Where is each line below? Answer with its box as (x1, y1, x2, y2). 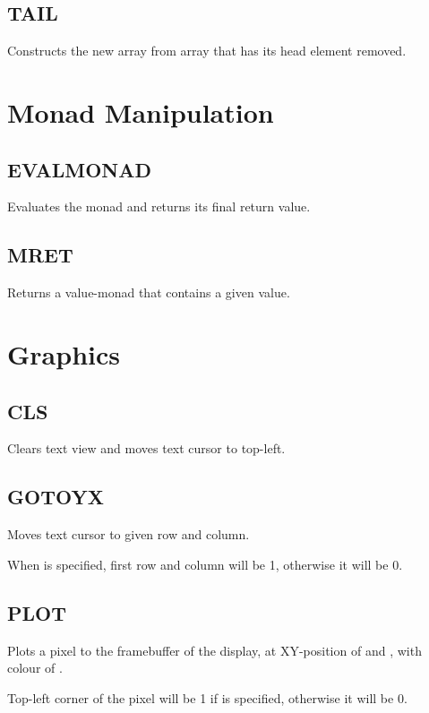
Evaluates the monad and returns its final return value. (7, 197, 311, 216)
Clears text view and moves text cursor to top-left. (7, 439, 286, 458)
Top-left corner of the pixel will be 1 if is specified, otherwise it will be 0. (7, 688, 408, 707)
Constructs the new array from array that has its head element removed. (7, 41, 407, 60)
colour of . (7, 658, 63, 677)
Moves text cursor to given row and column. (7, 525, 250, 544)
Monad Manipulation (7, 93, 274, 130)
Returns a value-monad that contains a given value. (7, 283, 290, 302)
